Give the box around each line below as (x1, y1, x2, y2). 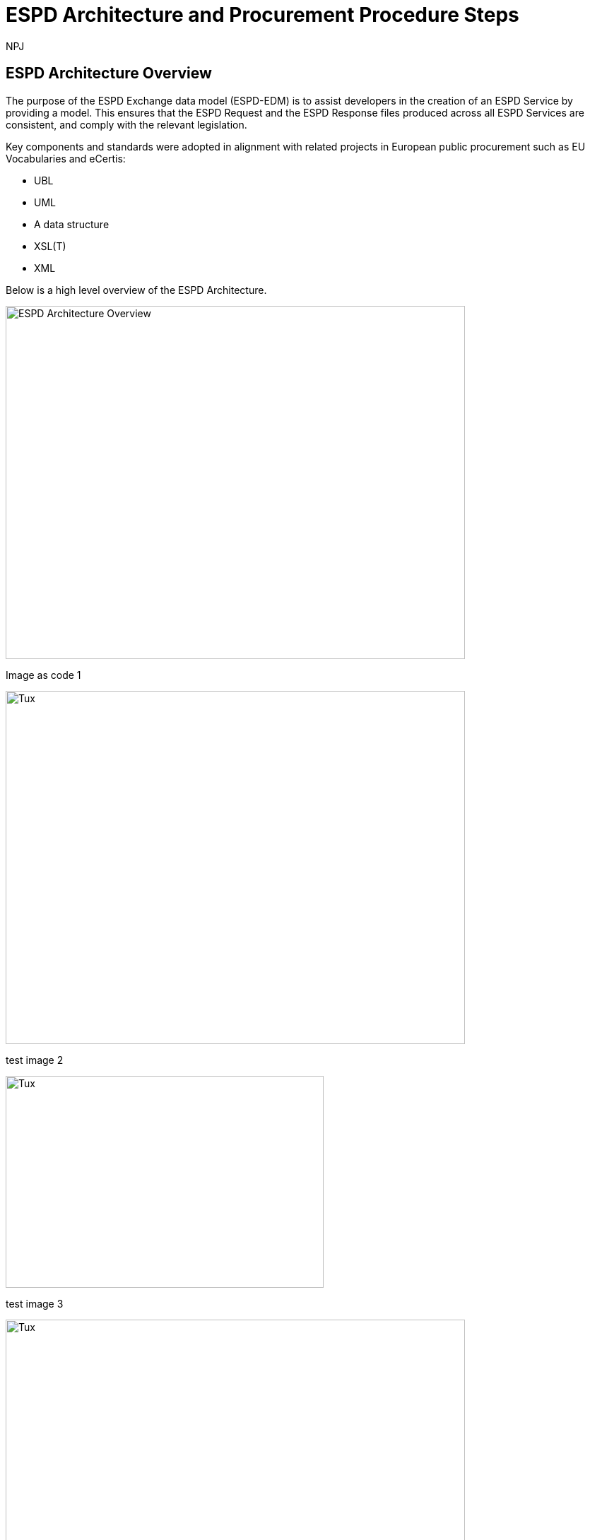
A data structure (34, 218, 110, 230)
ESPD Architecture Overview (6, 64, 212, 83)
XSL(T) (34, 239, 66, 252)
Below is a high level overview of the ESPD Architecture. (6, 283, 267, 296)
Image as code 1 (6, 668, 81, 681)
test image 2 (6, 1053, 64, 1066)
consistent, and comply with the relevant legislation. (6, 118, 247, 131)
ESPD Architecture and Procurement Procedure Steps (6, 3, 519, 27)
